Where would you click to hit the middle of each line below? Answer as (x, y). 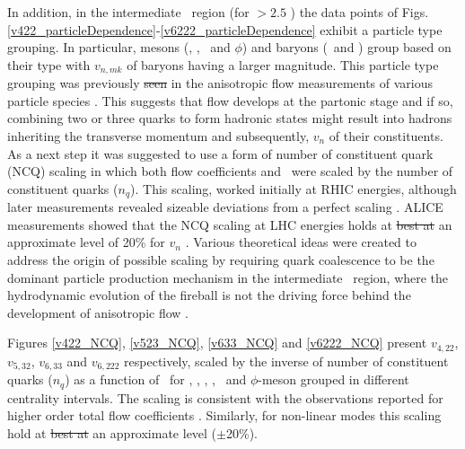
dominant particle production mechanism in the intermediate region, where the (228, 277)
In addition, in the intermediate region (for (128, 12)
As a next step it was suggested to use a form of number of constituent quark (220, 153)
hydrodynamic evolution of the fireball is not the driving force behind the (209, 295)
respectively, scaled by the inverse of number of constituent (286, 361)
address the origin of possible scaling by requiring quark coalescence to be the (221, 260)
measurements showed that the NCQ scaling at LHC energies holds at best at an (230, 224)
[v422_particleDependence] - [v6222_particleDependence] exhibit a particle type (225, 29)
